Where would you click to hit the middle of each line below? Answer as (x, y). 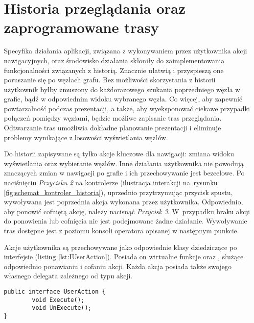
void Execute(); (58, 300)
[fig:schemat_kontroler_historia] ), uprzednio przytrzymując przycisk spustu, (118, 192)
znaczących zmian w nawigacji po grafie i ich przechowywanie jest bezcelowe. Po (124, 173)
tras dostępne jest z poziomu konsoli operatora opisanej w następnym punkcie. (122, 230)
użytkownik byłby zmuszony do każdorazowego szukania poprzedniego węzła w (122, 89)
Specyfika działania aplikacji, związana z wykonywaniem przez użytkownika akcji (126, 51)
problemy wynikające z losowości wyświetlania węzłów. (86, 137)
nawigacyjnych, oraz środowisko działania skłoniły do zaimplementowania (114, 60)
